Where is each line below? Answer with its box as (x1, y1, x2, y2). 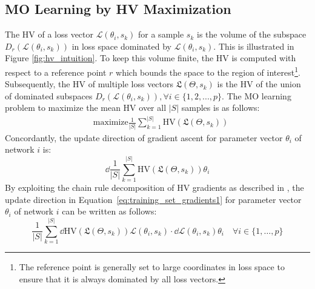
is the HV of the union (217, 78, 301, 90)
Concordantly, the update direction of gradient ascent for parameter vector (5, 131, 283, 144)
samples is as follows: (181, 101, 260, 114)
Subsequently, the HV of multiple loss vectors (5, 78, 174, 90)
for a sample (138, 28, 184, 41)
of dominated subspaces (5, 89, 93, 102)
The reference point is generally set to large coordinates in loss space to (19, 261, 285, 273)
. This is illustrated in (213, 39, 294, 52)
